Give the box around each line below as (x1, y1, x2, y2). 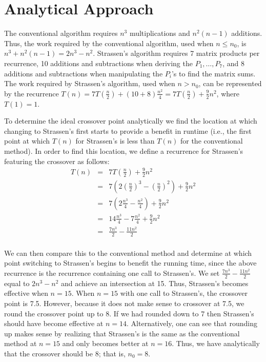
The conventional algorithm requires (4, 28, 118, 38)
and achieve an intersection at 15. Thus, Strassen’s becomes (61, 277, 249, 288)
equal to (4, 277, 30, 288)
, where (216, 88, 239, 98)
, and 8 (222, 57, 244, 68)
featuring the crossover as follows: (4, 155, 110, 166)
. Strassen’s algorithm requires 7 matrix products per (93, 48, 260, 58)
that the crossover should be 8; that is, (4, 348, 126, 358)
